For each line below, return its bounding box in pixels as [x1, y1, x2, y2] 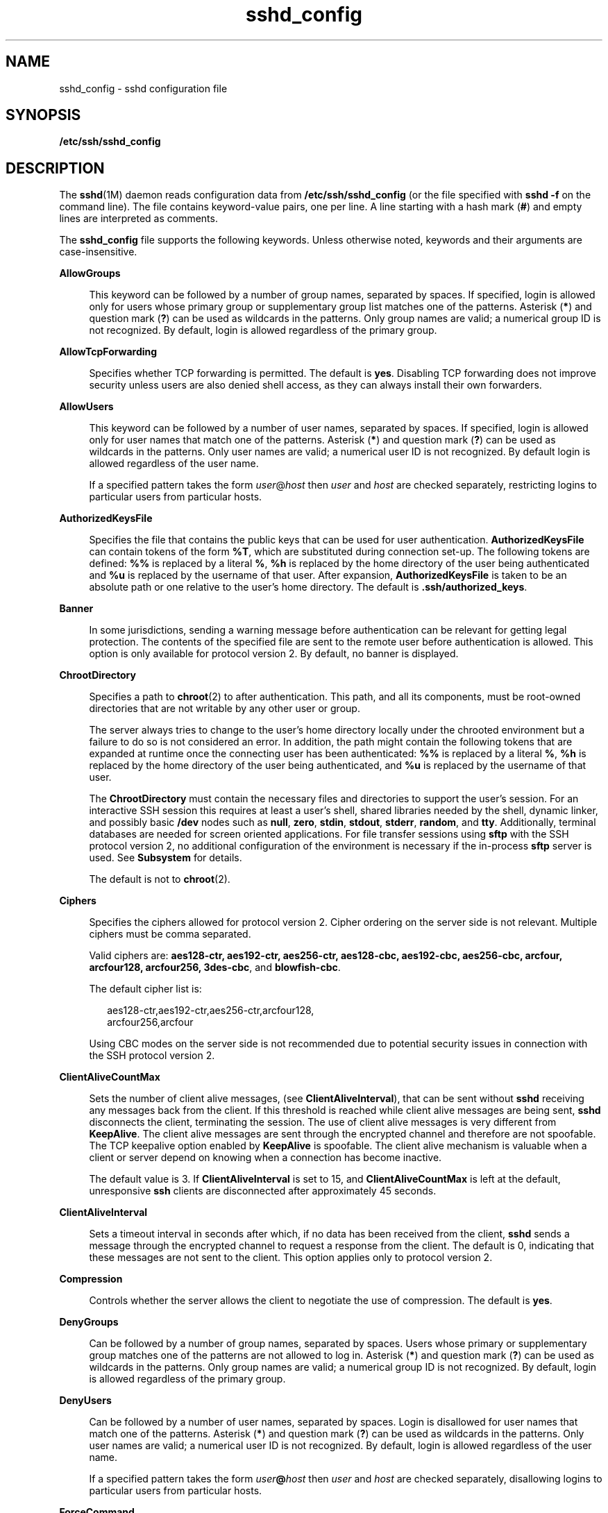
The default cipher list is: [89, 983, 202, 995]
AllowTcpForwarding [59, 346, 158, 358]
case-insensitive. [59, 246, 137, 258]
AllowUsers [59, 400, 114, 413]
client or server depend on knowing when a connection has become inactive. [89, 1151, 442, 1164]
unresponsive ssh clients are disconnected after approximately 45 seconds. [89, 1185, 437, 1197]
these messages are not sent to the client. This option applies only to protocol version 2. [89, 1251, 493, 1264]
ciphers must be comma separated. [89, 928, 251, 940]
